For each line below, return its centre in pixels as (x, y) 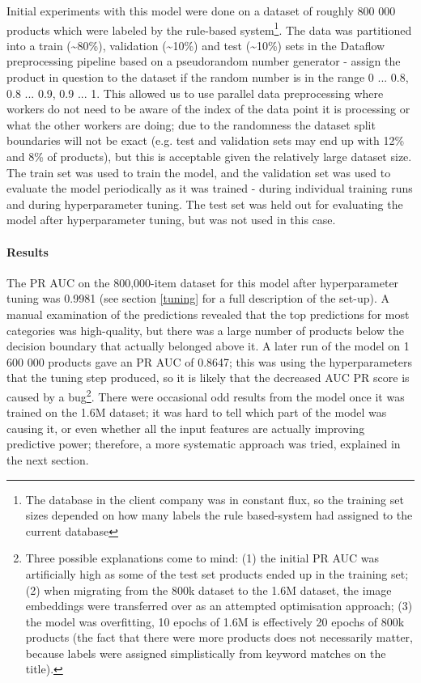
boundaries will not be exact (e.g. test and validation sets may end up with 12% (206, 140)
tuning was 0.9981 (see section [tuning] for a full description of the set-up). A (198, 298)
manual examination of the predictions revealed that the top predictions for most (208, 314)
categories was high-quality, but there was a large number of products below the (205, 330)
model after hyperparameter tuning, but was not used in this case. (171, 220)
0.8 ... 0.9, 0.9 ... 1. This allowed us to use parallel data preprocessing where (195, 93)
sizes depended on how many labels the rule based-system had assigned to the (219, 515)
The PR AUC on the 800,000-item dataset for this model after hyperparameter (203, 282)
